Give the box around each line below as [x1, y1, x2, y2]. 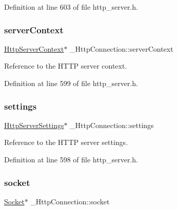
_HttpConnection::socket [30, 196, 110, 206]
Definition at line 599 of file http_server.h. [4, 78, 138, 88]
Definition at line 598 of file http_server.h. [4, 154, 138, 164]
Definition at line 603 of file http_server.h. [4, 2, 138, 12]
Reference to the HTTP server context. [4, 60, 127, 71]
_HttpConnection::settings [70, 119, 154, 130]
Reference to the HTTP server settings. [4, 137, 128, 148]
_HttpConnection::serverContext [70, 43, 173, 54]
